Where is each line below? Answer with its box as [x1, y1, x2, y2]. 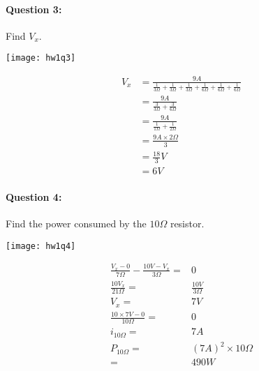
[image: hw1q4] [6, 241, 76, 251]
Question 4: [6, 189, 62, 204]
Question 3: [6, 1, 62, 16]
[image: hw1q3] [6, 53, 76, 63]
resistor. [170, 215, 205, 230]
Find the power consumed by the [6, 215, 147, 230]
